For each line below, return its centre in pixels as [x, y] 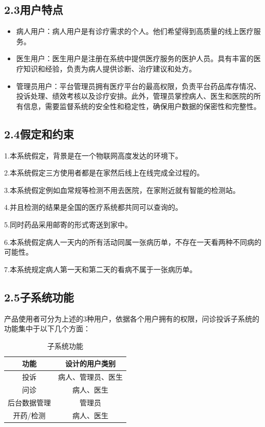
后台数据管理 [29, 402]
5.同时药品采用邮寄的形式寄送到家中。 [68, 224]
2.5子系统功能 [39, 297]
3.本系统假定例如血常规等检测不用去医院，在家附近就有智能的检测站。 [122, 190]
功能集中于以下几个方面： [47, 328]
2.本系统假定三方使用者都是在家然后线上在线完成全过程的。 [104, 173]
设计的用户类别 [90, 363]
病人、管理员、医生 [90, 377]
